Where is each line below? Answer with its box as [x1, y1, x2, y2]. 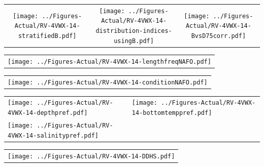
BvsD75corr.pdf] [191, 32, 246, 39]
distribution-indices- [95, 27, 172, 35]
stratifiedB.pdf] [18, 32, 77, 39]
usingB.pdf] [114, 37, 154, 45]
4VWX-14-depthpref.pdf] [8, 109, 88, 117]
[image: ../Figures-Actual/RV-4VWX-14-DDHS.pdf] [8, 152, 175, 160]
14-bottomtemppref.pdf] [131, 109, 212, 117]
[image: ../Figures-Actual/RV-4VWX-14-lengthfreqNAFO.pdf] [8, 58, 211, 65]
